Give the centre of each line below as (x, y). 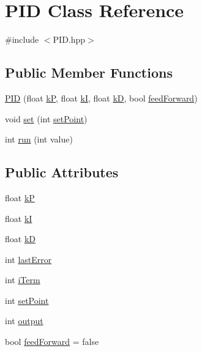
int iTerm (23, 280)
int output (24, 321)
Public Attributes (62, 172)
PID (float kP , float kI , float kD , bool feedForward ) (101, 98)
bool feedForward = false (52, 342)
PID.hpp (69, 39)
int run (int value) (39, 139)
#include (22, 39)
